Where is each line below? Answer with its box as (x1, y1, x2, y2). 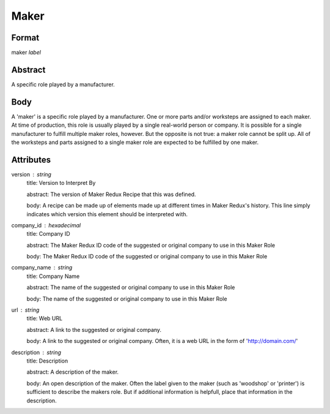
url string (11, 306, 40, 314)
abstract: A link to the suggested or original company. (26, 326, 162, 333)
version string (11, 170, 52, 178)
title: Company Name (26, 273, 80, 280)
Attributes (11, 154, 51, 165)
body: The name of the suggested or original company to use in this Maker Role (26, 295, 227, 303)
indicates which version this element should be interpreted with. (26, 210, 188, 217)
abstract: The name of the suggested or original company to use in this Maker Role (26, 284, 235, 291)
